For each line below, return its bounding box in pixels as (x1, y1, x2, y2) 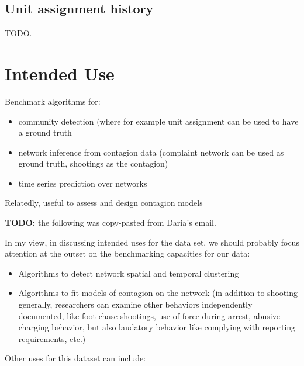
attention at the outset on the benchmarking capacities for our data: (5, 247, 250, 260)
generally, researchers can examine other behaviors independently (18, 298, 253, 310)
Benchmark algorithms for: (5, 95, 101, 107)
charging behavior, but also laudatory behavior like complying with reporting (18, 321, 296, 333)
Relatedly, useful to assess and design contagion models (5, 196, 203, 209)
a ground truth (18, 126, 72, 139)
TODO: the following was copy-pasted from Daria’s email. (5, 216, 216, 229)
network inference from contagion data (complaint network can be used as (18, 146, 284, 158)
